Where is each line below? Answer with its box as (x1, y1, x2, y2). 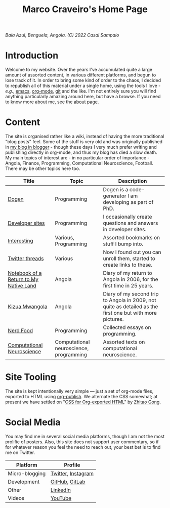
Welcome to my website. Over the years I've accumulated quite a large (5, 67, 153, 73)
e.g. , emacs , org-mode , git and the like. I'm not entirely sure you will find (5, 88, 156, 94)
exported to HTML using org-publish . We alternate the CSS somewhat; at (5, 394, 158, 399)
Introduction (5, 50, 59, 61)
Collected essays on (103, 324, 151, 331)
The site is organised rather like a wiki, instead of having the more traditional (5, 133, 164, 140)
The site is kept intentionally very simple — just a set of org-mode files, (5, 388, 154, 394)
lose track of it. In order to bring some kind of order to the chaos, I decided (5, 77, 161, 83)
